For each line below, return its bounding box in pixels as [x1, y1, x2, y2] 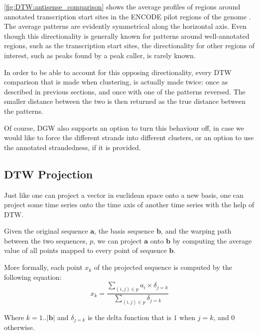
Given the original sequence [4, 226, 88, 236]
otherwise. [4, 322, 35, 333]
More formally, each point [4, 262, 83, 272]
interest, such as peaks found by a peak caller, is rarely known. [4, 50, 196, 60]
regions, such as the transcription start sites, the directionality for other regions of [4, 40, 255, 51]
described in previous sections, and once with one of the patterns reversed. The [4, 86, 246, 96]
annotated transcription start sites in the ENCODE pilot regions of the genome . [4, 11, 251, 21]
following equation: [4, 271, 62, 282]
